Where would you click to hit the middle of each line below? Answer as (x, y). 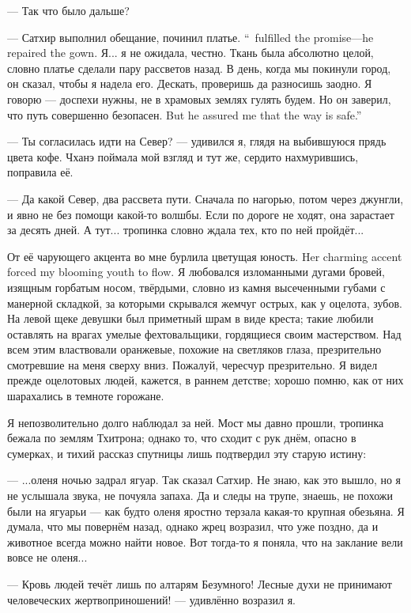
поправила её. (40, 172)
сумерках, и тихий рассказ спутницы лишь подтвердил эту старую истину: (187, 453)
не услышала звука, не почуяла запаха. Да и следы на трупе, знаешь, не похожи (200, 496)
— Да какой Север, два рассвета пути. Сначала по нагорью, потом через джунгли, (205, 198)
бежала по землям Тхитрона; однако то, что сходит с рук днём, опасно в (182, 438)
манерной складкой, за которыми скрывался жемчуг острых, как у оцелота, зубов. (205, 303)
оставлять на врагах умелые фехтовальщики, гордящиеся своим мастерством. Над (204, 333)
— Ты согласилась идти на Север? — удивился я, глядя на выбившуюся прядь (197, 141)
